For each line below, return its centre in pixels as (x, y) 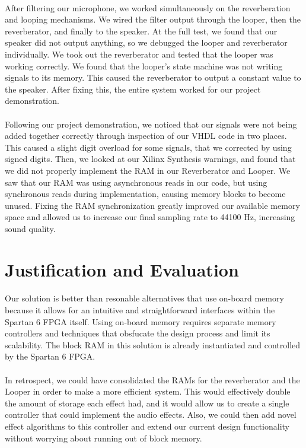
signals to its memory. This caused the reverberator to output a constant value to (153, 77)
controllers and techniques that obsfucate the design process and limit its (138, 333)
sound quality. (30, 228)
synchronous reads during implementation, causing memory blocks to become (145, 194)
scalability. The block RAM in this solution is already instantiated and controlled (153, 344)
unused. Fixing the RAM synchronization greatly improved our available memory (152, 205)
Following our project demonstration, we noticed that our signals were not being (151, 124)
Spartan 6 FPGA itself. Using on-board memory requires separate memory (141, 321)
